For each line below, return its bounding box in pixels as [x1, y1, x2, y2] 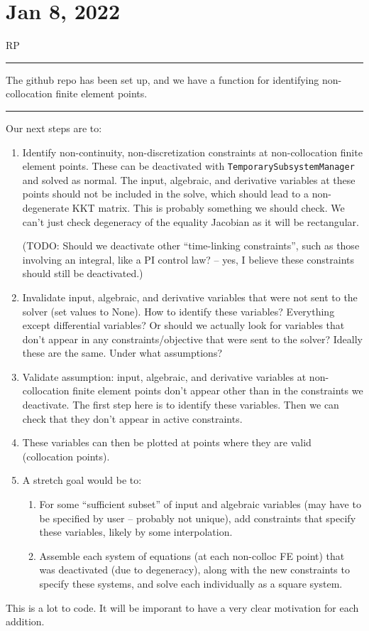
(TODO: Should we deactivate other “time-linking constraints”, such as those [22, 238, 360, 253]
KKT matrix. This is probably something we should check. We [72, 200, 345, 215]
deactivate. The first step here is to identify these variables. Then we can [22, 397, 339, 412]
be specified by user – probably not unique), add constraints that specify [39, 510, 356, 525]
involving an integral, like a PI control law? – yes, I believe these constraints [22, 252, 355, 266]
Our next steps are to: [6, 120, 102, 135]
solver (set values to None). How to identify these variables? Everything [22, 303, 335, 318]
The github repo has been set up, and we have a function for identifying [6, 72, 319, 87]
